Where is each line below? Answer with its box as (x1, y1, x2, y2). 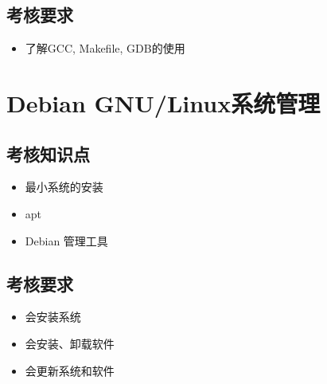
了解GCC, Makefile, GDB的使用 (25, 40, 185, 57)
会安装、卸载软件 (25, 335, 115, 351)
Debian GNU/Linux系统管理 (6, 86, 321, 119)
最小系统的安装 (25, 178, 103, 195)
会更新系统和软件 (25, 362, 115, 378)
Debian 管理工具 (25, 232, 108, 249)
